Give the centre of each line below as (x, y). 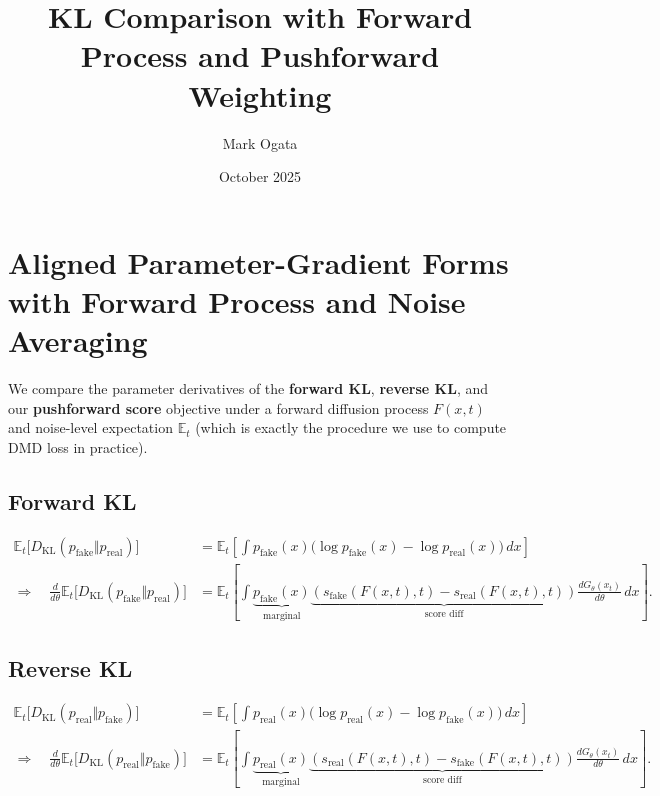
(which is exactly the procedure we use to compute (351, 427)
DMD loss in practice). (78, 446)
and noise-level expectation (90, 427)
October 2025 (260, 176)
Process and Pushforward (260, 55)
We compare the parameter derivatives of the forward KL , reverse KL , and (248, 388)
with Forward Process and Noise (237, 300)
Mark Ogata (260, 142)
